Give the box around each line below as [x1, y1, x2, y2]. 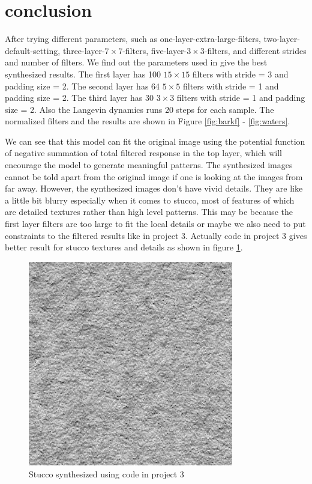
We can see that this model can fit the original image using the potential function [5, 135, 305, 147]
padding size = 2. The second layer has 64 [5, 79, 160, 92]
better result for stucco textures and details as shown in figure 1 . [5, 241, 243, 253]
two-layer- [263, 32, 300, 45]
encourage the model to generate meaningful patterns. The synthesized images [5, 159, 293, 171]
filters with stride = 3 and [192, 67, 289, 80]
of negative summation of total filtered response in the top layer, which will [5, 147, 282, 159]
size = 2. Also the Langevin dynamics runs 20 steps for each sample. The [5, 103, 274, 115]
